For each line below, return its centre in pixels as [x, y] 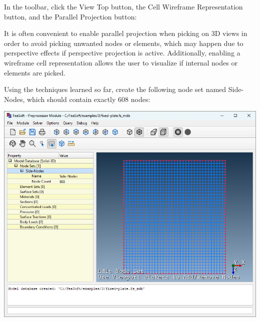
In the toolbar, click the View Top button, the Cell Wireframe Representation [123, 6]
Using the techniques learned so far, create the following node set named [115, 89]
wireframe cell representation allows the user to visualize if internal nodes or [121, 62]
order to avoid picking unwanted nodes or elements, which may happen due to [124, 43]
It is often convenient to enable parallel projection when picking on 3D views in [126, 33]
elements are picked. [35, 72]
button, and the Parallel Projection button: [70, 16]
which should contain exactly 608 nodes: [88, 99]
